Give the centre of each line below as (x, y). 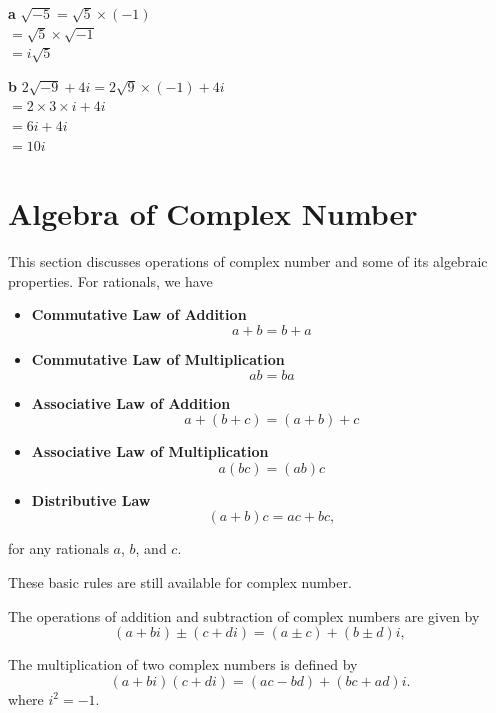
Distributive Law (91, 499)
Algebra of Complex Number (213, 213)
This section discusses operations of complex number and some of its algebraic (248, 261)
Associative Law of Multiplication (150, 451)
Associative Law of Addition (131, 402)
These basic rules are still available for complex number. (180, 582)
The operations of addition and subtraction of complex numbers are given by (244, 615)
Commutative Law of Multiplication (158, 359)
